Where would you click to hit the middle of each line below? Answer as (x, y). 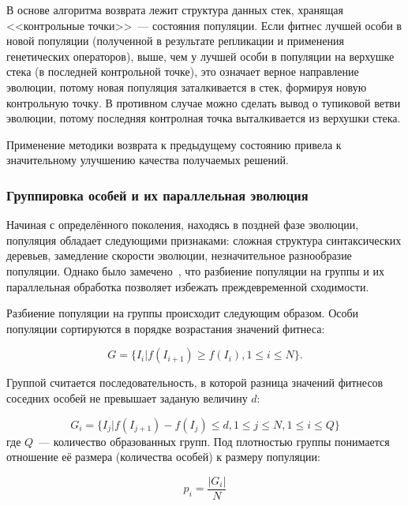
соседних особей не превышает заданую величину (127, 397)
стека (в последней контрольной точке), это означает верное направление (183, 71)
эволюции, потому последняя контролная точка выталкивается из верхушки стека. (204, 118)
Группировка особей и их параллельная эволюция (157, 195)
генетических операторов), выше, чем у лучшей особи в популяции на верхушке (200, 56)
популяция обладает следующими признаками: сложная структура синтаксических (204, 240)
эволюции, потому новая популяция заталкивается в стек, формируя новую (187, 86)
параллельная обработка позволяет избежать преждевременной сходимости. (188, 286)
